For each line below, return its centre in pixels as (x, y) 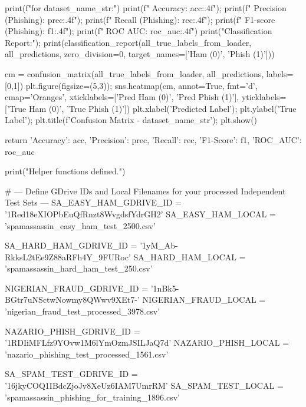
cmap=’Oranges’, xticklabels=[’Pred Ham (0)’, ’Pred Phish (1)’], (122, 97)
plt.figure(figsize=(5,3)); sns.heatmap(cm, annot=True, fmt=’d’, (142, 85)
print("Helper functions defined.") (65, 171)
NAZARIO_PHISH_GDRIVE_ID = (73, 331)
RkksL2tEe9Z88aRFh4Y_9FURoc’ (68, 257)
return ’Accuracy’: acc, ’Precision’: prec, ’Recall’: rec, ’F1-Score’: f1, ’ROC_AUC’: (153, 139)
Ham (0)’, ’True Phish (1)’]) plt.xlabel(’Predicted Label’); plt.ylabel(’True (162, 108)
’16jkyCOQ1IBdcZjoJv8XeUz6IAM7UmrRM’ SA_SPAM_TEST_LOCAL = (144, 386)
